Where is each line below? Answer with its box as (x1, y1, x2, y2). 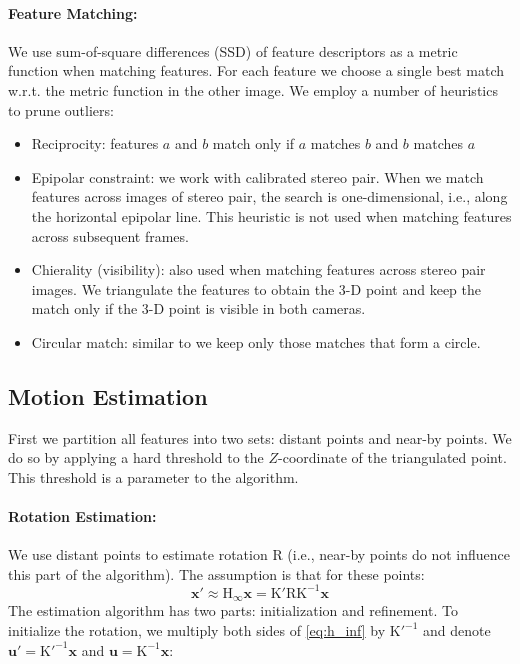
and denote (422, 620, 491, 641)
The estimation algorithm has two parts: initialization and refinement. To (8, 600, 458, 621)
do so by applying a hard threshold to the (8, 447, 264, 468)
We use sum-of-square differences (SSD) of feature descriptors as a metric (8, 40, 458, 61)
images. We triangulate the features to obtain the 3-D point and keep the (31, 278, 481, 299)
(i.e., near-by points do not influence (287, 544, 510, 565)
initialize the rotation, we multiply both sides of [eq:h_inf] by (8, 620, 386, 641)
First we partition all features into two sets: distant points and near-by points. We (8, 427, 512, 448)
